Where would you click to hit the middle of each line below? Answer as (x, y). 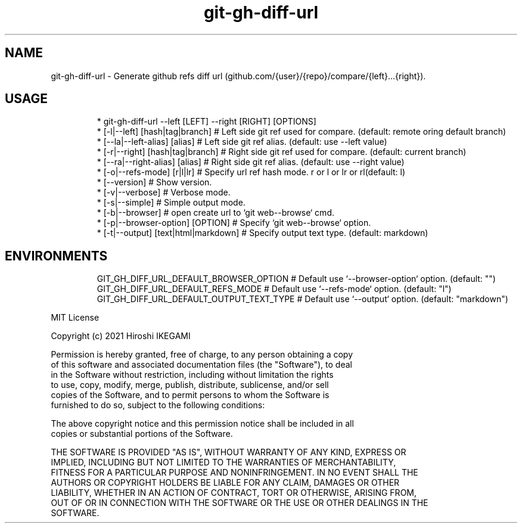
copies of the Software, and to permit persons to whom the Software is (190, 395)
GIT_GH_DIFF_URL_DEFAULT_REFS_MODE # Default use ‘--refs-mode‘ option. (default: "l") (274, 289)
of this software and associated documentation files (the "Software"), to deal (201, 365)
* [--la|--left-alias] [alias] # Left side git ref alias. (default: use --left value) (242, 142)
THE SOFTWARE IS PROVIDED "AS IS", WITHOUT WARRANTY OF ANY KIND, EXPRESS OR (229, 452)
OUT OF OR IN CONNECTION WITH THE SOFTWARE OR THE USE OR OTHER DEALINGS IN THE (240, 503)
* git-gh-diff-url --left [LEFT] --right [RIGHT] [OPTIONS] (206, 122)
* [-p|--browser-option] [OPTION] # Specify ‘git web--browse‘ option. (234, 223)
